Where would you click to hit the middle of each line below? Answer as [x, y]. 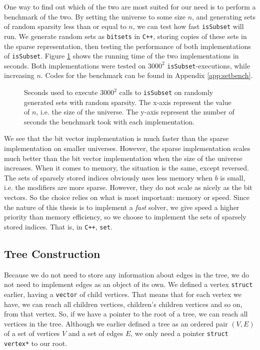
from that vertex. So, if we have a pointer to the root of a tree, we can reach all [126, 314]
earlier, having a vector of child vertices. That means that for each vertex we [123, 294]
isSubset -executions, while [209, 65]
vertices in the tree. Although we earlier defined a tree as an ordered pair [116, 323]
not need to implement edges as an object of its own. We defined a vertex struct [128, 284]
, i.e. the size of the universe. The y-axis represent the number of [135, 112]
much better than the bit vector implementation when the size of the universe [123, 158]
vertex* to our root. [36, 343]
